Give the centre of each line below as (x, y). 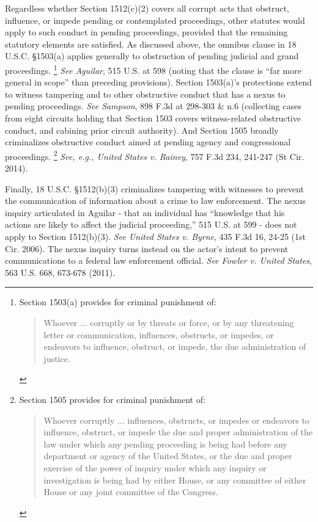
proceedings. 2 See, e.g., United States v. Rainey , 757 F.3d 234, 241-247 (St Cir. (155, 155)
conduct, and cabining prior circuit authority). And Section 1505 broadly (142, 130)
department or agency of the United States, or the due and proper (168, 456)
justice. (57, 358)
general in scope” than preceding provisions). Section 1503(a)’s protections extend (158, 82)
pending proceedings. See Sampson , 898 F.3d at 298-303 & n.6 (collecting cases (153, 106)
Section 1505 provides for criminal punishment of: (112, 399)
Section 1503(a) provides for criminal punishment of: (118, 302)
